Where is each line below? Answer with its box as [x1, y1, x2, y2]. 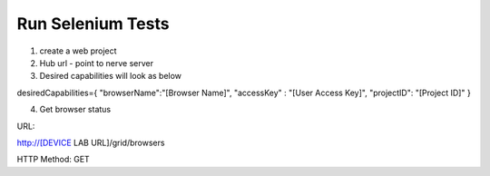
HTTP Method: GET [16, 154, 90, 165]
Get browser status [39, 104, 112, 115]
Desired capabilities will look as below [39, 71, 181, 82]
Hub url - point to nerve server [39, 57, 154, 68]
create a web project [39, 45, 117, 56]
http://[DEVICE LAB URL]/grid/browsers [16, 137, 165, 148]
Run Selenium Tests [16, 14, 170, 34]
